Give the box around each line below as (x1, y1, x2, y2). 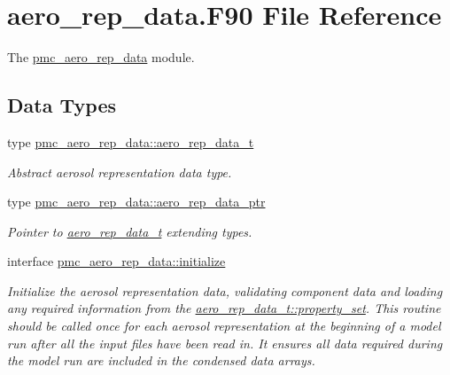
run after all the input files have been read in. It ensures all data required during (7, 333, 443, 352)
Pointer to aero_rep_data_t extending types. (7, 222, 252, 240)
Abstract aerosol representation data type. (7, 162, 232, 181)
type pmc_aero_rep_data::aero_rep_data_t (7, 132, 254, 151)
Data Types (7, 91, 116, 119)
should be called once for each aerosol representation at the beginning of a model (7, 316, 441, 335)
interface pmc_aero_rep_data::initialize (7, 252, 226, 270)
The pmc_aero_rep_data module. (7, 48, 195, 66)
